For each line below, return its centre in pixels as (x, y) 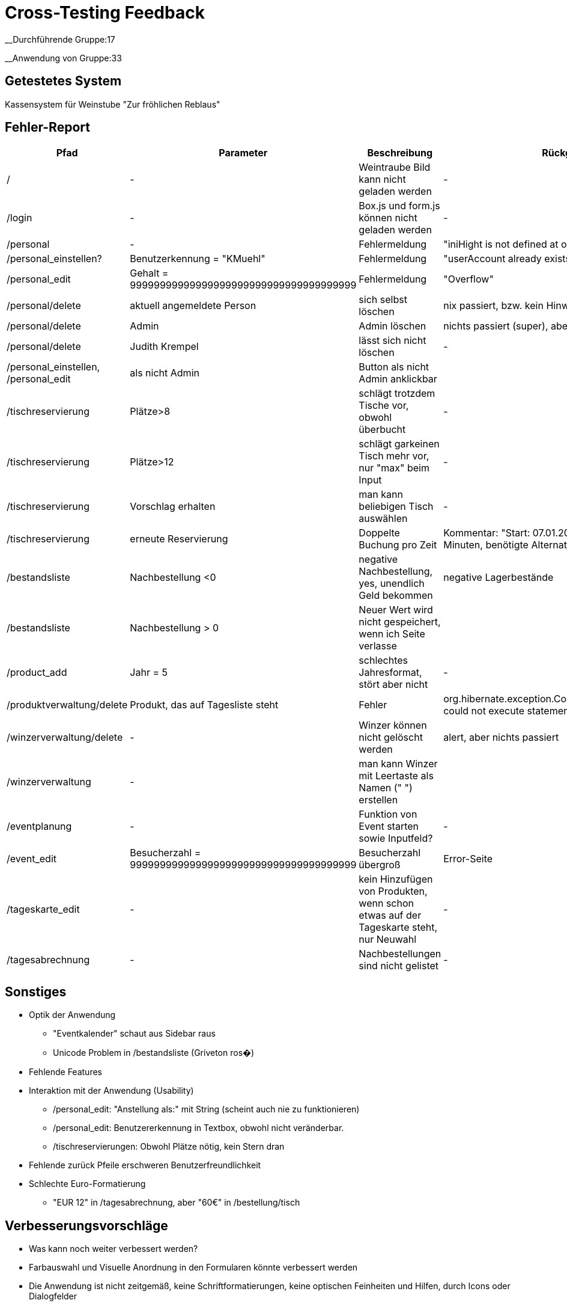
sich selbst (383, 300)
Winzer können (393, 725)
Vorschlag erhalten (173, 507)
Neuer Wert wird (396, 610)
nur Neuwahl (388, 940)
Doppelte (379, 533)
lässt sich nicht (393, 341)
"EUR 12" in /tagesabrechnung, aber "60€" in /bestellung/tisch (177, 1203)
